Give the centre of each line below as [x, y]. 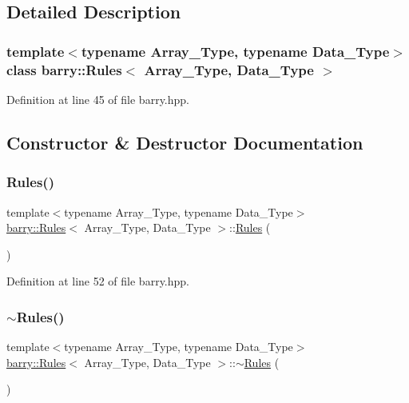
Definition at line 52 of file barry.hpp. [98, 281]
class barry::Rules [64, 69]
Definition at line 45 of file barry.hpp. [98, 99]
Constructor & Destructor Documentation [185, 142]
